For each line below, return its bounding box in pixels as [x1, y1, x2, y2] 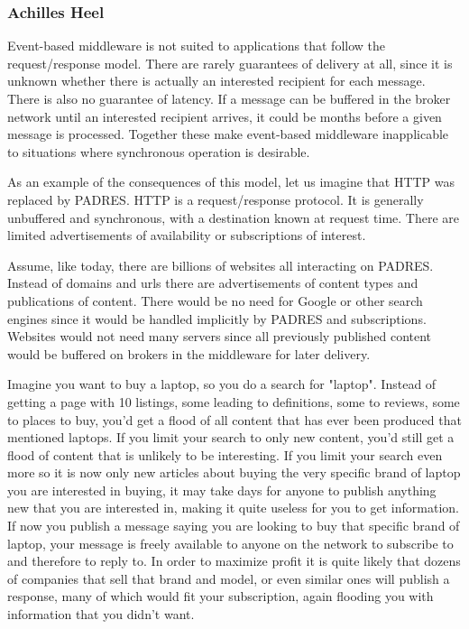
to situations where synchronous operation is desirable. [7, 142, 310, 161]
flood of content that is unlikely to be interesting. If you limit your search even [7, 445, 443, 464]
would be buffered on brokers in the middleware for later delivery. [7, 344, 371, 363]
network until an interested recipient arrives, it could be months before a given [7, 106, 442, 125]
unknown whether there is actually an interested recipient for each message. [7, 71, 426, 90]
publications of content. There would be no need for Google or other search [7, 291, 423, 310]
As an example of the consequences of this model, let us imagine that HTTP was [7, 172, 455, 191]
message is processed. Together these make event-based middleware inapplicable [7, 125, 449, 143]
